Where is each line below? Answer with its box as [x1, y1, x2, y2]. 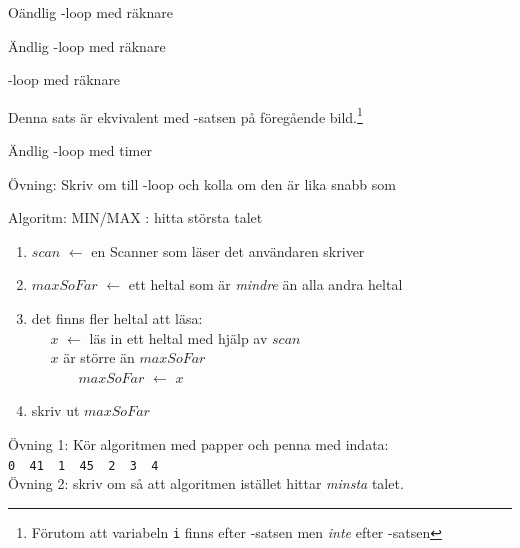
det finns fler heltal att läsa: [31, 308, 203, 328]
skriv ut [31, 400, 80, 421]
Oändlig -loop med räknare [8, 2, 173, 22]
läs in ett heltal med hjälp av [89, 327, 268, 348]
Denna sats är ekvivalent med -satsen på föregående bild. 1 [8, 103, 363, 127]
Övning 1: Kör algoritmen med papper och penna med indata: [8, 433, 389, 454]
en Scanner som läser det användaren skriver [91, 240, 365, 261]
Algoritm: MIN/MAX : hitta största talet [8, 207, 263, 228]
